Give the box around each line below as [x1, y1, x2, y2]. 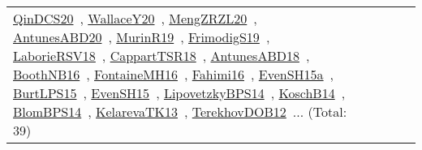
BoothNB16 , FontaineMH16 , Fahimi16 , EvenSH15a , [13, 65, 334, 84]
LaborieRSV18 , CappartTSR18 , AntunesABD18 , [13, 46, 310, 65]
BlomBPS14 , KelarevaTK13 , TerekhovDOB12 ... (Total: [13, 102, 347, 121]
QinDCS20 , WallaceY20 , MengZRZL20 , [13, 9, 257, 28]
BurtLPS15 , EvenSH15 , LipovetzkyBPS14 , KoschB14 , [13, 84, 346, 102]
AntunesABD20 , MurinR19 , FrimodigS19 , [13, 28, 270, 46]
